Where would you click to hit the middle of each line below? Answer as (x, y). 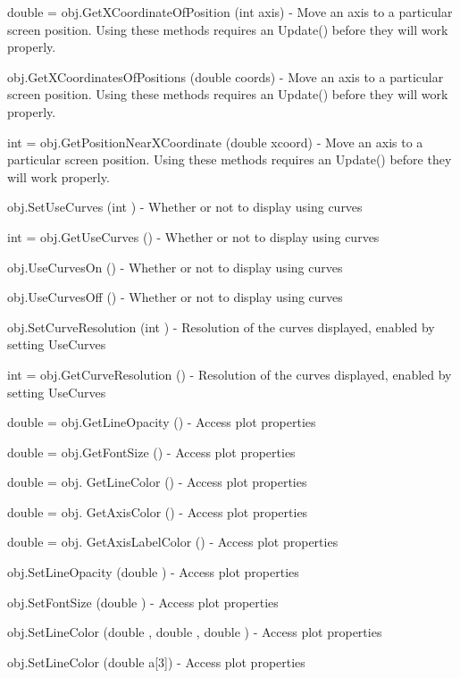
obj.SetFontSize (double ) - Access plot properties (143, 602)
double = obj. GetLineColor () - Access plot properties (157, 482)
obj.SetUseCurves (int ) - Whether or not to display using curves (185, 207)
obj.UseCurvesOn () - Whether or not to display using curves (175, 267)
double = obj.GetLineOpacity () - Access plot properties (162, 422)
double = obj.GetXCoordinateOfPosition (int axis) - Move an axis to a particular (230, 12)
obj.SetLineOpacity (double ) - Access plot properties (153, 572)
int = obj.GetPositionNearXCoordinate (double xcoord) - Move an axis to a (215, 142)
